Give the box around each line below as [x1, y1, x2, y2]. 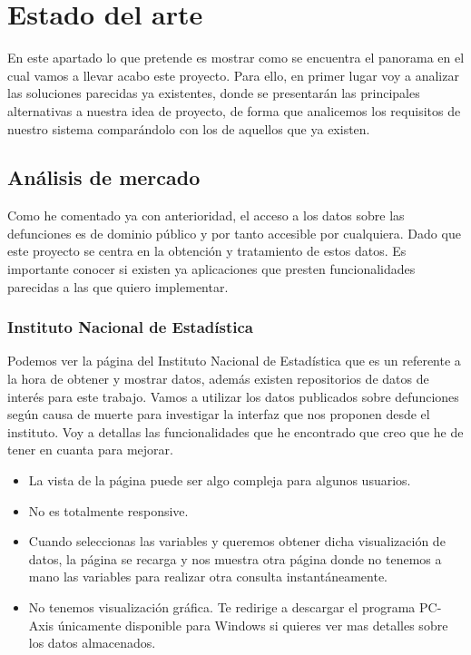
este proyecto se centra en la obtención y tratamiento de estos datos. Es [7, 241, 407, 260]
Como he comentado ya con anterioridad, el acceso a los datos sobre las [7, 206, 405, 225]
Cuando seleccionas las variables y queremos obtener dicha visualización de [28, 532, 446, 551]
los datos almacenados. [28, 633, 156, 652]
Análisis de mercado [7, 163, 201, 191]
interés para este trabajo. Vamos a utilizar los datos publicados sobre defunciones [7, 386, 459, 406]
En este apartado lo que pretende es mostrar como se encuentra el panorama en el [7, 48, 465, 67]
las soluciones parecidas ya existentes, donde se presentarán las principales [7, 83, 420, 103]
